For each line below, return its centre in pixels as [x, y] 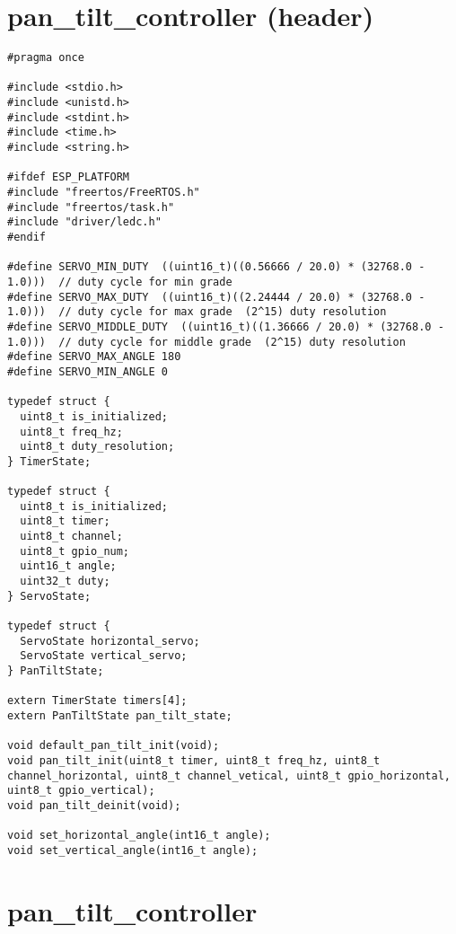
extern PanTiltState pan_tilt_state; [120, 716]
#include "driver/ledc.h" [84, 222]
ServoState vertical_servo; [104, 656]
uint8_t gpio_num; [75, 551]
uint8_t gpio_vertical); [81, 791]
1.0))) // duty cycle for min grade [120, 282]
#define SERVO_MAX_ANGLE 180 [94, 357]
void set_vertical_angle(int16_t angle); [133, 850]
